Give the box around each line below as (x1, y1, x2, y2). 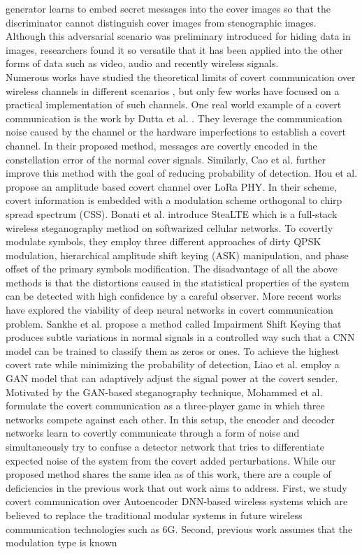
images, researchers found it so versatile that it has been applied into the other (6, 42, 343, 57)
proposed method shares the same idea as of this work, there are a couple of (6, 467, 331, 481)
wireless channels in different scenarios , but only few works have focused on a (6, 83, 340, 98)
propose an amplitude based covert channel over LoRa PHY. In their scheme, (6, 179, 337, 194)
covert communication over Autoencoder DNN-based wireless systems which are (6, 494, 348, 509)
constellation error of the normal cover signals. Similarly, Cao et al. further (6, 152, 326, 166)
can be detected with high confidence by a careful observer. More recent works (6, 289, 342, 303)
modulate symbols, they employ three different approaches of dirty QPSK (6, 234, 321, 249)
